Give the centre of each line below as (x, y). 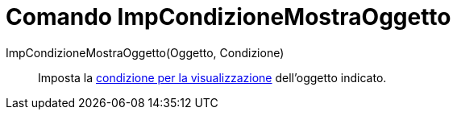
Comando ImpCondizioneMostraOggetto (228, 17)
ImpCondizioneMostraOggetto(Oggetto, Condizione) (145, 52)
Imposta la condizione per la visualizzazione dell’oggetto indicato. (212, 77)
